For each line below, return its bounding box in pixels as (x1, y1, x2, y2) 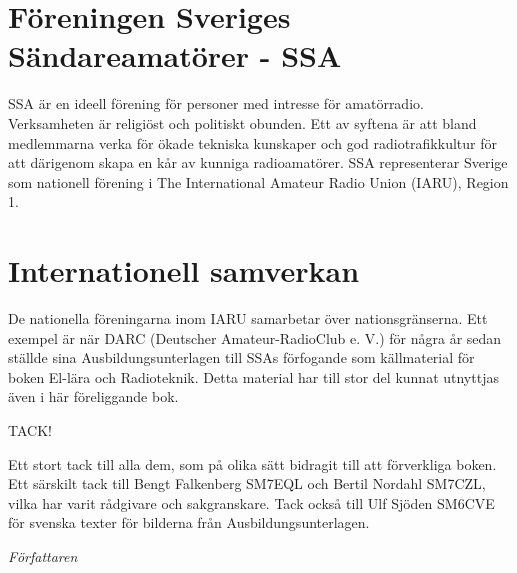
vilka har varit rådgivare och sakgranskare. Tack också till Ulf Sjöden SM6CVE (8, 492, 495, 513)
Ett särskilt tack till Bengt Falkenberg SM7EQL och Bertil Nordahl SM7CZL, (8, 473, 486, 494)
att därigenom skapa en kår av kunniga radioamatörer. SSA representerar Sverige (8, 152, 508, 173)
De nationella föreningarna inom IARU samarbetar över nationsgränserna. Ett (8, 308, 488, 328)
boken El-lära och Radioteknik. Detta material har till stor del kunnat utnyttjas (8, 366, 499, 387)
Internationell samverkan (8, 250, 360, 291)
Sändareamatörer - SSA (8, 35, 342, 76)
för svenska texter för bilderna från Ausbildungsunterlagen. (8, 512, 370, 533)
